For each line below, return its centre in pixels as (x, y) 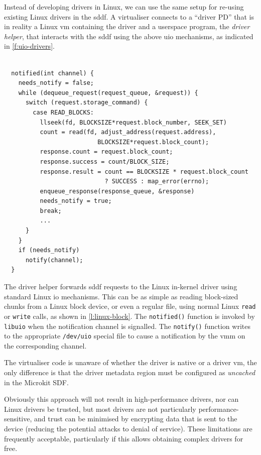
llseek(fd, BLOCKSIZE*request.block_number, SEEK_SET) (133, 122)
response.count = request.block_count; (106, 152)
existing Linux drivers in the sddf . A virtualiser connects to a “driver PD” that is (129, 16)
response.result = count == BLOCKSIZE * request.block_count (144, 172)
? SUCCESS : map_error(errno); (157, 182)
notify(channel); (54, 260)
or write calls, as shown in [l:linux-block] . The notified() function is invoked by (129, 316)
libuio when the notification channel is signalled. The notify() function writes (127, 326)
